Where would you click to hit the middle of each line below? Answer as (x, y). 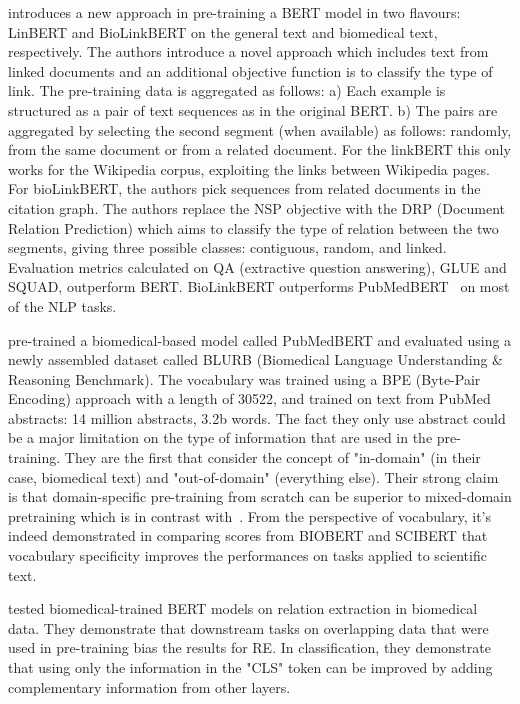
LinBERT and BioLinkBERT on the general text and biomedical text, (223, 31)
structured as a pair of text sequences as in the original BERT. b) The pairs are (253, 109)
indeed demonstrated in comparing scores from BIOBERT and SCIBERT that (248, 535)
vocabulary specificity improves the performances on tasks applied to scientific (247, 555)
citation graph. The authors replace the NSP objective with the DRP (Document (257, 207)
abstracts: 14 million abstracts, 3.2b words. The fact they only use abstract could (257, 417)
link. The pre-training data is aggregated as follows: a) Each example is (227, 90)
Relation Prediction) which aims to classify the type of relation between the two (253, 227)
